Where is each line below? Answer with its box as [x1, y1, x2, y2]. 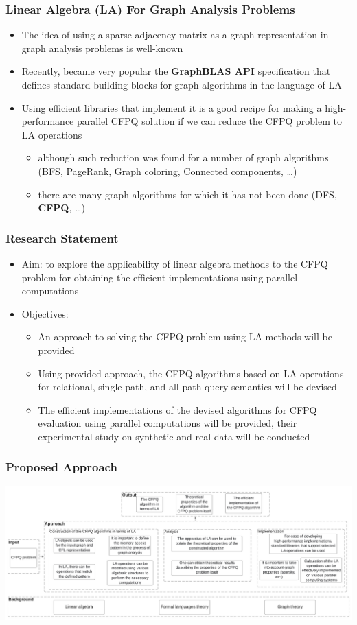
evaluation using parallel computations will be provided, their [38, 416, 297, 430]
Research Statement [5, 229, 119, 246]
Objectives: [21, 306, 69, 320]
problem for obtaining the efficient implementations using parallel [21, 270, 298, 284]
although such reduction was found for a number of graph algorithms [38, 150, 329, 165]
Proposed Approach [5, 458, 117, 475]
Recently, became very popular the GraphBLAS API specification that [21, 64, 331, 78]
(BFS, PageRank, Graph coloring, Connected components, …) [38, 163, 297, 178]
